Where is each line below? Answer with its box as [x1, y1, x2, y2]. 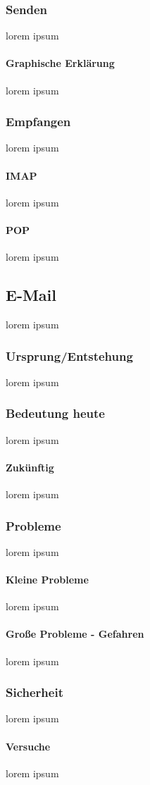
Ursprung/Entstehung [6, 347, 133, 364]
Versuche [6, 738, 51, 753]
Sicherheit [6, 684, 63, 701]
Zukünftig [6, 459, 54, 474]
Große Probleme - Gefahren [6, 626, 144, 641]
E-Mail [6, 284, 56, 306]
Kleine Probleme [6, 572, 89, 587]
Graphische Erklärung [6, 56, 115, 70]
